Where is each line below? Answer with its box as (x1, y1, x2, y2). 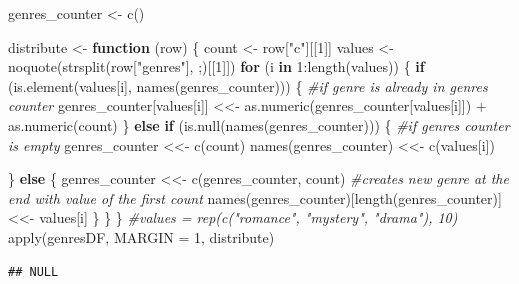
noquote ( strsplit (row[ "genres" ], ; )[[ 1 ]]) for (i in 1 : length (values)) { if (8, 56, 425, 77)
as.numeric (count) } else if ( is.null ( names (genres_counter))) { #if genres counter (8, 114, 510, 135)
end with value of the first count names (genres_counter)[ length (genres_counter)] (8, 187, 502, 208)
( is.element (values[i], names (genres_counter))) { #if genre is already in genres (8, 75, 488, 96)
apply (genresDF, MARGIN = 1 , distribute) (8, 226, 275, 247)
